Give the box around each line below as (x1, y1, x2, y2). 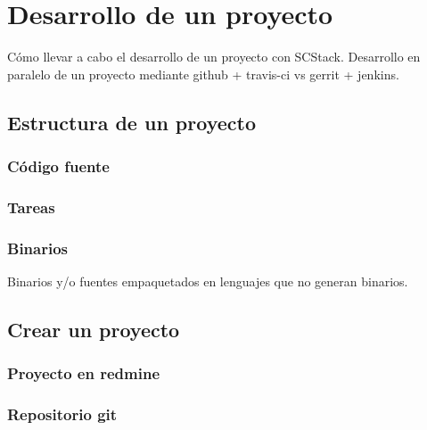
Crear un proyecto (7, 315, 180, 343)
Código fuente (7, 155, 110, 178)
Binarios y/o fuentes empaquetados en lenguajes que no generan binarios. (7, 272, 408, 290)
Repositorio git (7, 403, 118, 426)
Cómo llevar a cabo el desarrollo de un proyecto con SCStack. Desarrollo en (7, 47, 421, 66)
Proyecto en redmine (7, 362, 160, 385)
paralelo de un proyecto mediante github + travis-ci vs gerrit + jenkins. (7, 64, 399, 83)
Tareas (7, 195, 55, 218)
